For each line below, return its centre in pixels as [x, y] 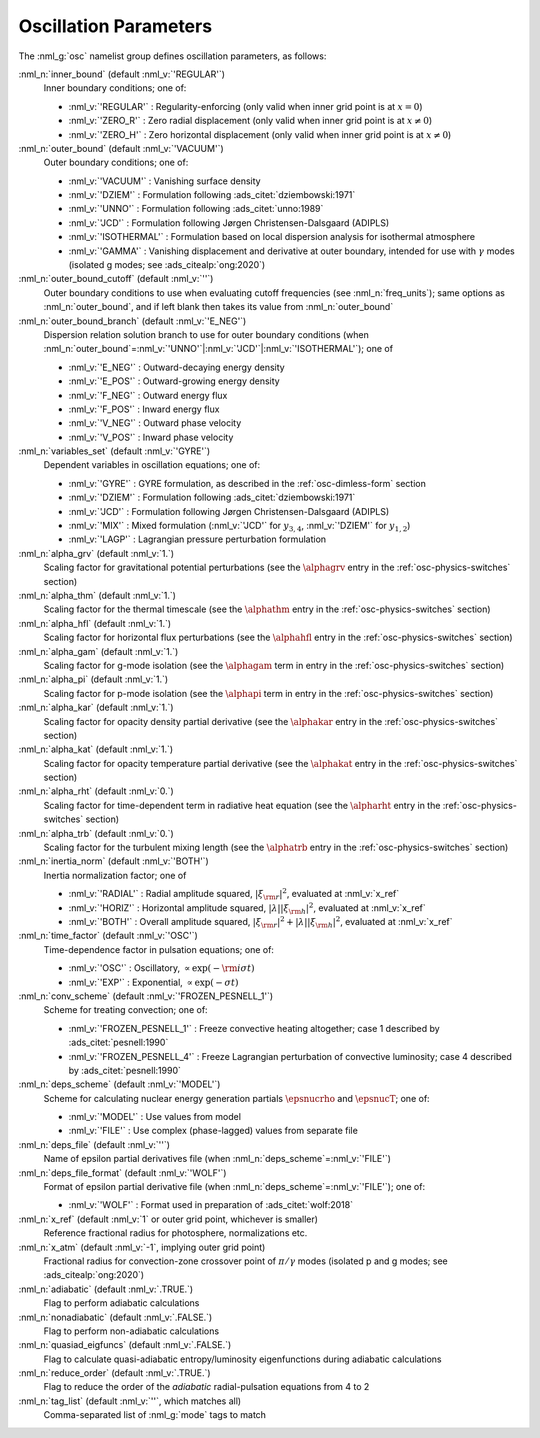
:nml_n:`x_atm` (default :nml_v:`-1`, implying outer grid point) [142, 1247]
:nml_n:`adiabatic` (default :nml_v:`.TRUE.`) [106, 1289]
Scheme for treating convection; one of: [126, 1010]
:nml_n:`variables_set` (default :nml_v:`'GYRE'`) [114, 451]
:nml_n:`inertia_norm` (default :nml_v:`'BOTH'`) [113, 861]
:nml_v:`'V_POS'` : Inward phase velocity [151, 437]
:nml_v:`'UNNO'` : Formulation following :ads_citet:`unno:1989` [196, 209]
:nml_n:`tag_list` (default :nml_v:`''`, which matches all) [130, 1401]
